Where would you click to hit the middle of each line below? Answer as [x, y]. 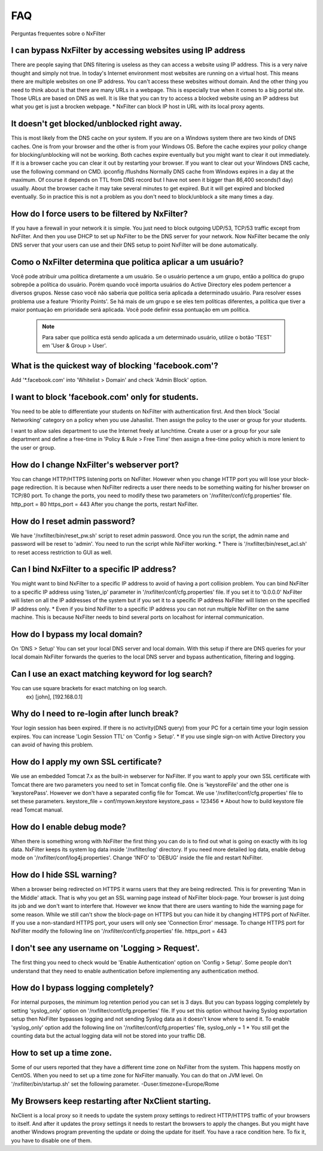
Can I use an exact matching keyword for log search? [112, 674]
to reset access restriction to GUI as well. [62, 552]
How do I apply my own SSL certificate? [86, 762]
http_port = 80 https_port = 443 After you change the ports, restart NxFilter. [105, 504]
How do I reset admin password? [73, 521]
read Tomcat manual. [37, 810]
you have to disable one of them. [51, 1140]
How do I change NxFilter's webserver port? [95, 465]
